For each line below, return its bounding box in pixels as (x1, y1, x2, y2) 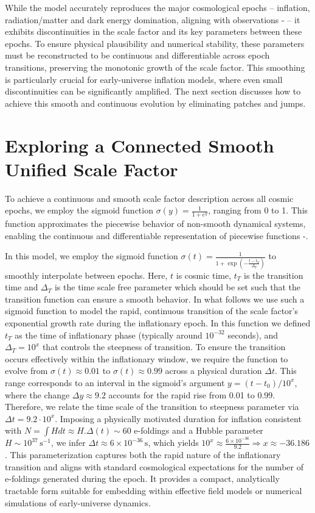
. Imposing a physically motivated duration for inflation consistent (55, 412, 302, 425)
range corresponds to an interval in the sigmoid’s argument (5, 376, 225, 389)
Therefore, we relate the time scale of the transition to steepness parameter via (5, 400, 299, 413)
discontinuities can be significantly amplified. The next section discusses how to (5, 85, 301, 98)
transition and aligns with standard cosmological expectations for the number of (5, 460, 303, 473)
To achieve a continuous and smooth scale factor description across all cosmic (5, 192, 294, 204)
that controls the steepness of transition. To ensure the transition (42, 340, 286, 353)
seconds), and (227, 328, 279, 341)
